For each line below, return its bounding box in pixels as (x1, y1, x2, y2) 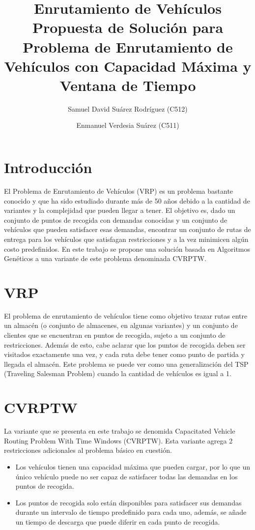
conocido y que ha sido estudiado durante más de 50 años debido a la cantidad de (4, 195, 250, 206)
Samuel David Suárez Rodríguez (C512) (68, 103, 188, 114)
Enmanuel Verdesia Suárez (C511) (76, 120, 179, 130)
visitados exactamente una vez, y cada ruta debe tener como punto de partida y (4, 349, 245, 359)
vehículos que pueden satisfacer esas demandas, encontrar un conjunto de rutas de (4, 224, 251, 235)
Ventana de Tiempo (59, 75, 196, 95)
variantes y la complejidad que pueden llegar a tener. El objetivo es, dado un (4, 205, 235, 215)
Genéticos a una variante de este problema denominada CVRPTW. (4, 253, 207, 264)
